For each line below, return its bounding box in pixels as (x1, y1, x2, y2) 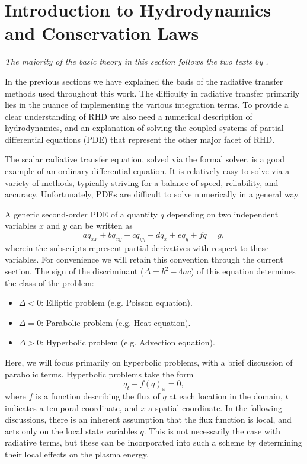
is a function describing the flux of (36, 389, 160, 402)
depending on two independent (167, 207, 279, 220)
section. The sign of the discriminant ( (5, 265, 144, 277)
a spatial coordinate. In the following (148, 401, 282, 414)
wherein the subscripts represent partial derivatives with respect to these (5, 241, 269, 254)
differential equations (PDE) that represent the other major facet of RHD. (5, 133, 275, 145)
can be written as (69, 219, 133, 232)
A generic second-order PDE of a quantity (5, 207, 158, 220)
